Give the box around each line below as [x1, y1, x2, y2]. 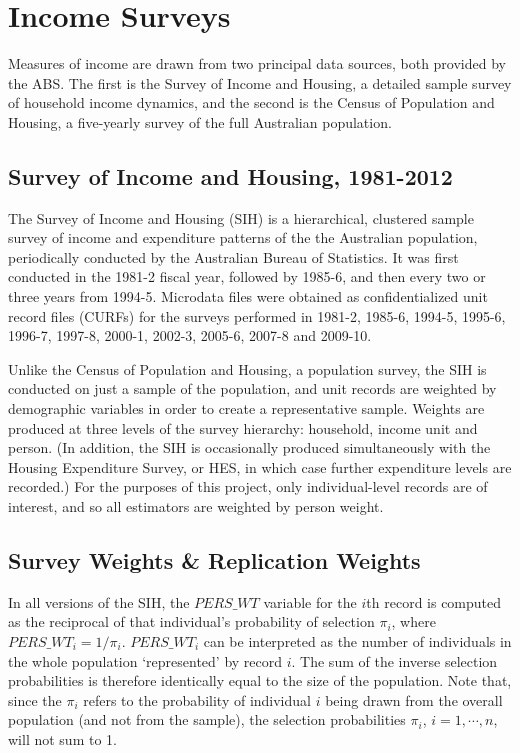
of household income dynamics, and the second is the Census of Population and [8, 92, 495, 113]
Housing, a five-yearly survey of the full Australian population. [8, 111, 392, 132]
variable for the [263, 591, 357, 612]
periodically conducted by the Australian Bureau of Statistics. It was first [8, 246, 459, 267]
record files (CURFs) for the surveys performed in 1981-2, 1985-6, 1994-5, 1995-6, [8, 305, 506, 326]
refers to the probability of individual [83, 689, 311, 710]
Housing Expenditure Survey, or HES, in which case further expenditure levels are [8, 456, 512, 477]
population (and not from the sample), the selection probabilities [8, 709, 406, 730]
